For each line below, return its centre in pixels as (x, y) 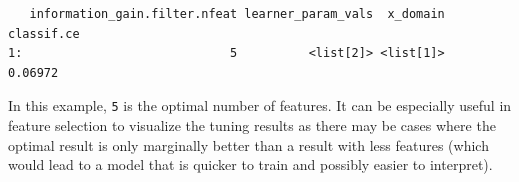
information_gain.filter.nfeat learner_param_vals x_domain (237, 14)
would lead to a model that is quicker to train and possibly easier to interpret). (250, 164)
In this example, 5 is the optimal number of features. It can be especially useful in (260, 105)
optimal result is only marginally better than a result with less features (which (248, 144)
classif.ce (44, 33)
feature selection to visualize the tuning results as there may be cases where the (252, 125)
